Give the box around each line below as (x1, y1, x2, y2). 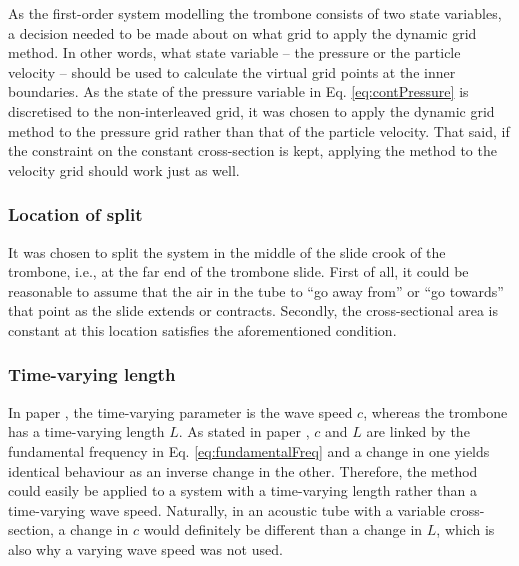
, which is (436, 519, 495, 540)
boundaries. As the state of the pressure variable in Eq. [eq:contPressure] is (8, 81, 469, 102)
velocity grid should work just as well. (8, 159, 240, 180)
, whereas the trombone (363, 401, 508, 422)
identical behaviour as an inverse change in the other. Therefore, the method (8, 460, 478, 481)
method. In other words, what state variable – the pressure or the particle (8, 42, 461, 63)
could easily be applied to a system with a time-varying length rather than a (8, 480, 477, 501)
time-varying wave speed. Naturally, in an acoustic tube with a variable (8, 499, 446, 520)
